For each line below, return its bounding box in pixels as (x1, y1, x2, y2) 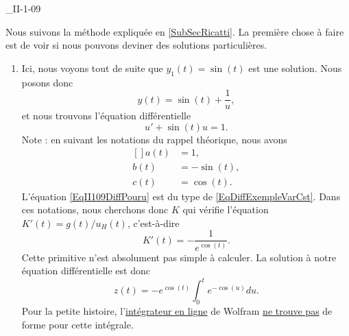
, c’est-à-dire (127, 215, 180, 230)
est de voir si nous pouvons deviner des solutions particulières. (5, 38, 267, 52)
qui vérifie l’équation (182, 202, 269, 217)
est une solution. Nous (248, 60, 342, 75)
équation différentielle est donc (21, 263, 150, 278)
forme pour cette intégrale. (21, 317, 134, 331)
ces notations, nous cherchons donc (21, 202, 169, 217)
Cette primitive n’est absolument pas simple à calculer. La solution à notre (21, 250, 337, 264)
